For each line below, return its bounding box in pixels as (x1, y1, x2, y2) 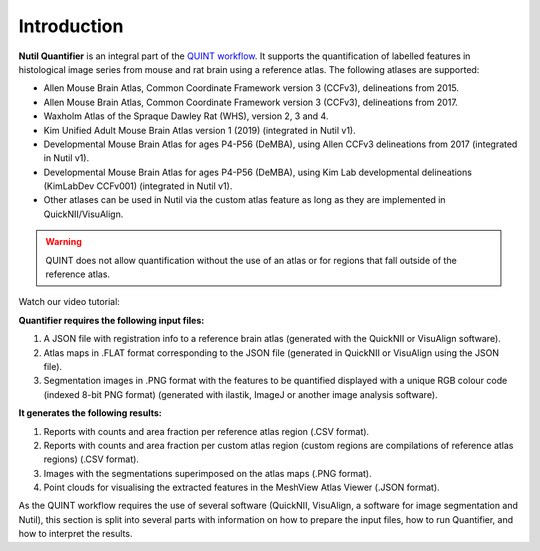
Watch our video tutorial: (18, 296, 120, 308)
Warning (45, 236, 82, 248)
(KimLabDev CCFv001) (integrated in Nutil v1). (43, 180, 233, 192)
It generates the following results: (18, 407, 162, 419)
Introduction (18, 15, 124, 37)
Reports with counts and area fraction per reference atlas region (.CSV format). (43, 425, 370, 437)
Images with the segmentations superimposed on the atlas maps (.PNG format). (43, 467, 372, 479)
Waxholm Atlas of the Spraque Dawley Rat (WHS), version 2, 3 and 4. (43, 110, 329, 122)
